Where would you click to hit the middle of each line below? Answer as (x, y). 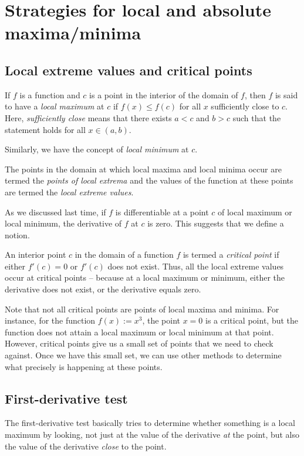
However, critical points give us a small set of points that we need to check (139, 343)
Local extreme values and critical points (129, 70)
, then (255, 94)
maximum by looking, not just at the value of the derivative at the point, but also (152, 435)
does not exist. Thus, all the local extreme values (196, 266)
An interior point (36, 254)
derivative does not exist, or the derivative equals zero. (103, 289)
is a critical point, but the (252, 320)
